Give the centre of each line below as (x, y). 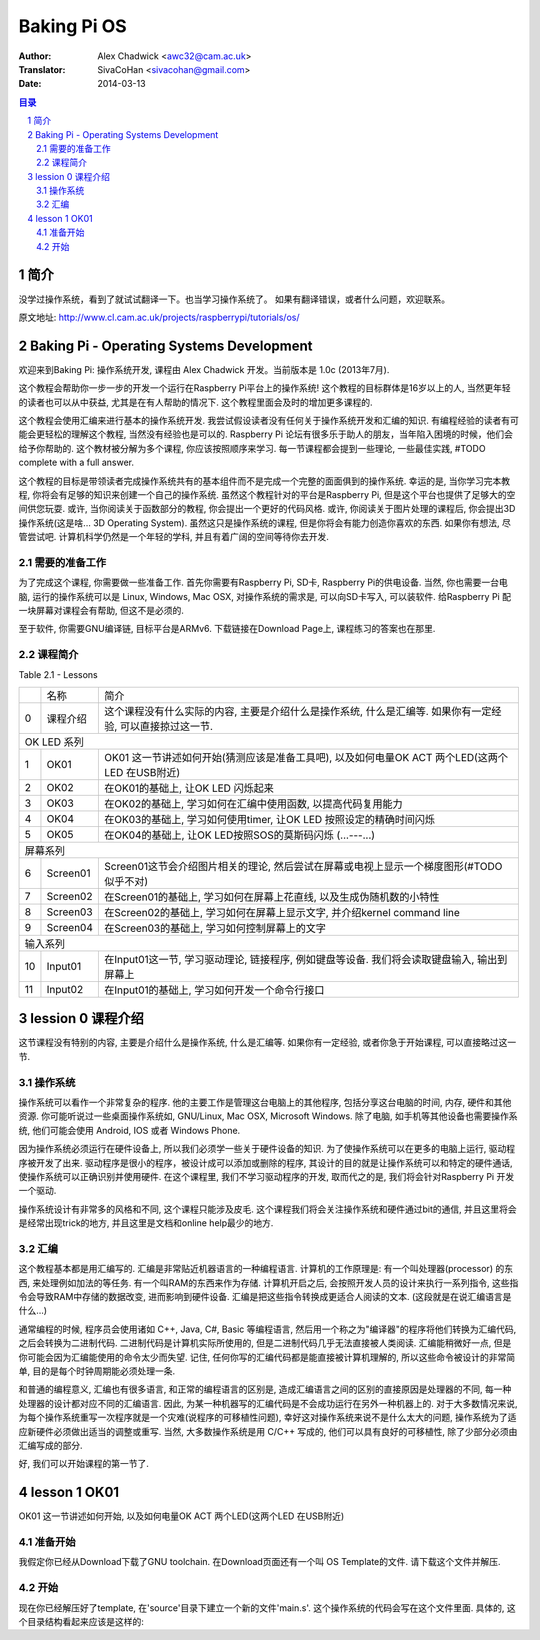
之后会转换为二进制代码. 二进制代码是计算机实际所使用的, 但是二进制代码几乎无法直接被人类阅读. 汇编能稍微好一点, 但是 (265, 1343)
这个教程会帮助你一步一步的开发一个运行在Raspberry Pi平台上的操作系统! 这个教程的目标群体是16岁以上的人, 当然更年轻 (264, 388)
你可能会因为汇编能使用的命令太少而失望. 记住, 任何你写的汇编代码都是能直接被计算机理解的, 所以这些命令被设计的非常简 (266, 1357)
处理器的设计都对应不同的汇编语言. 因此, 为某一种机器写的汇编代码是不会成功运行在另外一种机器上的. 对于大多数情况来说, (268, 1403)
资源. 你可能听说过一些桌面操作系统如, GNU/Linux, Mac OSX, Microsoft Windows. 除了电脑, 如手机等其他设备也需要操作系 (268, 1116)
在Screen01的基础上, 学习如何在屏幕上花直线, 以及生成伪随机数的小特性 (271, 897)
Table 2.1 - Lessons (58, 674)
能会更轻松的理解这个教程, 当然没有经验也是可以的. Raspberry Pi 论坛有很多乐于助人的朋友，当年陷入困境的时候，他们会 (266, 434)
